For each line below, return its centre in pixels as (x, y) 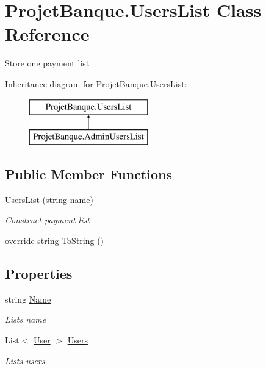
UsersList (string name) (49, 199)
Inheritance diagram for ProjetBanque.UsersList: (96, 83)
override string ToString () (55, 241)
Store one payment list (47, 63)
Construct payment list (48, 220)
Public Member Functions (88, 174)
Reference (47, 34)
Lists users (25, 360)
